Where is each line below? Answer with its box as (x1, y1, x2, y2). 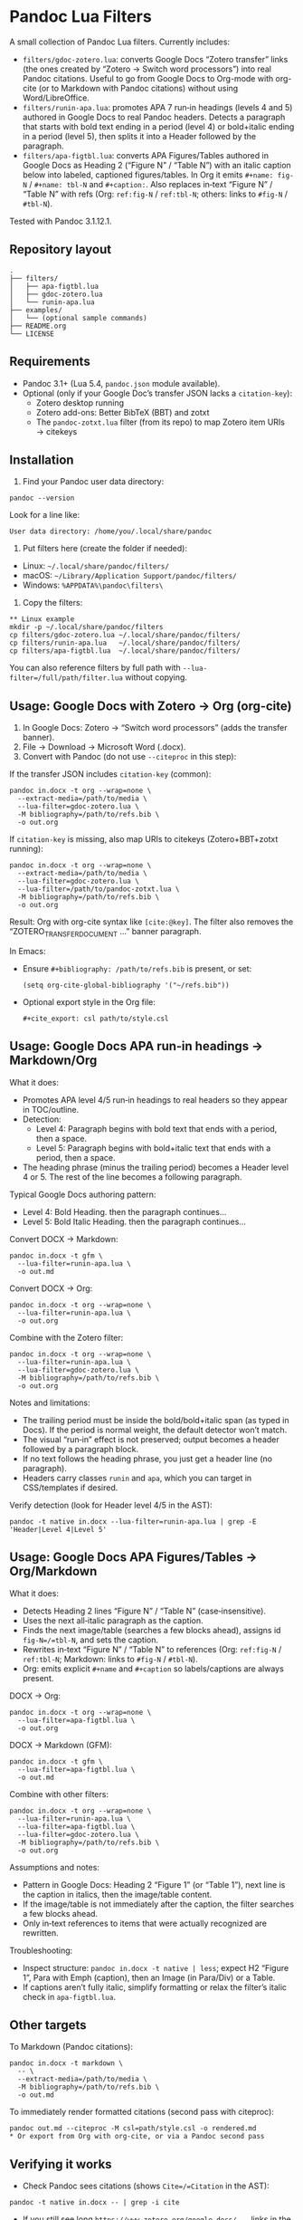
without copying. (125, 672, 188, 683)
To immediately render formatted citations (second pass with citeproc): (9, 2107, 274, 2118)
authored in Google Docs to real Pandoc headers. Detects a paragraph (22, 111, 286, 122)
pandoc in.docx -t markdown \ (9, 2059, 124, 2068)
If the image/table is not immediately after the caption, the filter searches (22, 1899, 295, 1909)
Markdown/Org (9, 1053, 98, 1068)
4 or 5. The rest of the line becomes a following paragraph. (22, 1171, 242, 1182)
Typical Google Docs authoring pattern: (9, 1189, 156, 1200)
